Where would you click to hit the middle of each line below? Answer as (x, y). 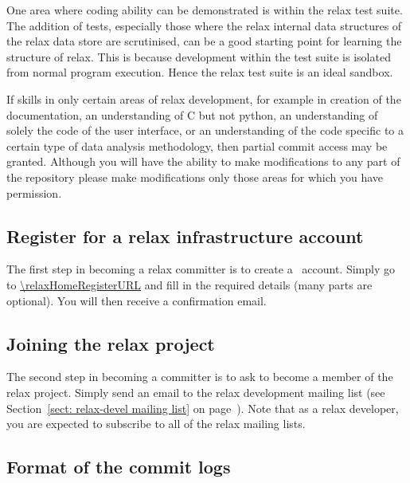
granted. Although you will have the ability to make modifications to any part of (203, 161)
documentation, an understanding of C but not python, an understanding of (192, 114)
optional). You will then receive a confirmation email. (137, 300)
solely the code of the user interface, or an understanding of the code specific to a (205, 130)
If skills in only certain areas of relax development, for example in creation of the (204, 98)
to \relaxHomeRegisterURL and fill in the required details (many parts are (189, 284)
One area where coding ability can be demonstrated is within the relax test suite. (205, 10)
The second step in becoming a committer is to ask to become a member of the (200, 377)
